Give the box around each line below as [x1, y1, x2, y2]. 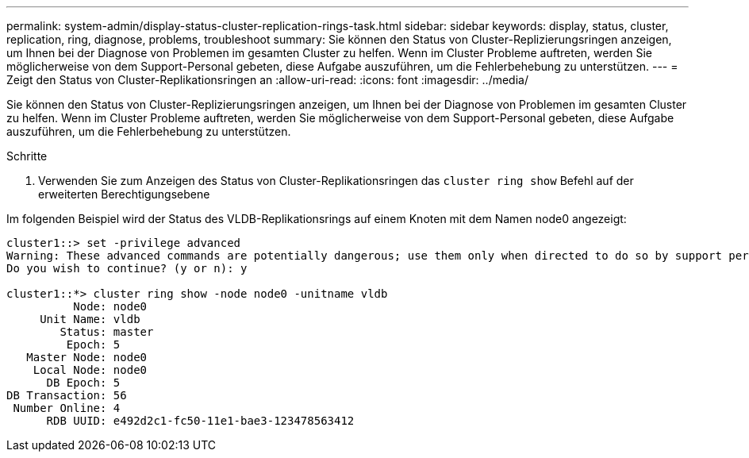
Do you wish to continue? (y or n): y [6, 262, 248, 275]
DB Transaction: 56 [6, 389, 127, 402]
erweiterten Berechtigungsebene [38, 187, 210, 201]
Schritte [6, 149, 48, 163]
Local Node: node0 [33, 364, 148, 376]
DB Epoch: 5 [46, 376, 121, 389]
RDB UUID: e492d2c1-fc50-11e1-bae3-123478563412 [46, 414, 355, 427]
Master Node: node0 [26, 351, 148, 364]
